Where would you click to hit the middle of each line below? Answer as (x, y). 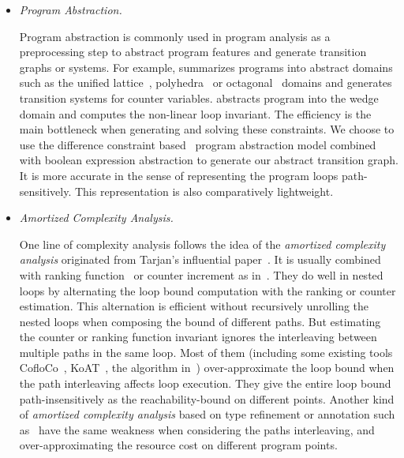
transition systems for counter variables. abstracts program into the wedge (199, 98)
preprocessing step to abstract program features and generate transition (193, 52)
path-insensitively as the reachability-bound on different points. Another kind (207, 398)
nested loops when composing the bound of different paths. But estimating (200, 321)
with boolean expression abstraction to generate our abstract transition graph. (209, 160)
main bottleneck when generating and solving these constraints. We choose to (207, 129)
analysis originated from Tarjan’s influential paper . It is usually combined (200, 259)
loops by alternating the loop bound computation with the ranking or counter (208, 290)
